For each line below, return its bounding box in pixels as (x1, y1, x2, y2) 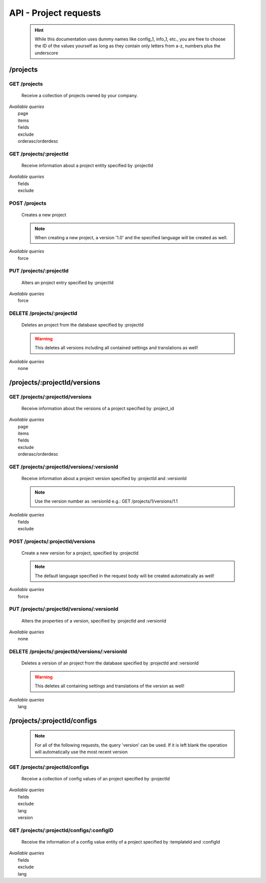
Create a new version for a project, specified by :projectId (21, 550, 139, 556)
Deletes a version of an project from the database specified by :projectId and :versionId (21, 660, 199, 666)
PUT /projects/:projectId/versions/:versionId (9, 606, 119, 613)
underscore (34, 50, 59, 56)
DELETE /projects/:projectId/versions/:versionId (9, 648, 128, 655)
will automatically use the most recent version (34, 749, 128, 755)
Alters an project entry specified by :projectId (21, 279, 114, 286)
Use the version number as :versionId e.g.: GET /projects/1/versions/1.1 (34, 498, 178, 504)
